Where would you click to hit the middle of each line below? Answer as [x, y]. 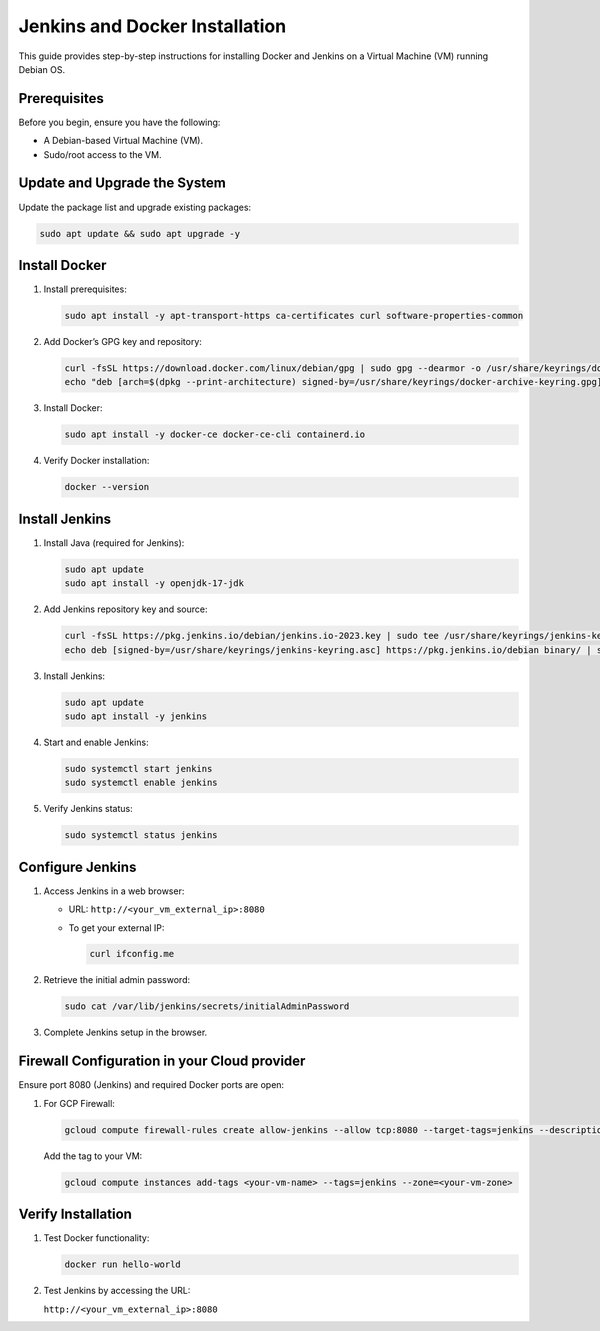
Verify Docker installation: [96, 461]
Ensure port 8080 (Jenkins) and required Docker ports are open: [151, 1085]
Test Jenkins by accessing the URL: [117, 1291]
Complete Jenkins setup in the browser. [125, 1032]
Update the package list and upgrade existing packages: [135, 207]
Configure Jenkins [77, 866]
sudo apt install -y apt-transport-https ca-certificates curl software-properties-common [294, 315]
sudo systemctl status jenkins [141, 835]
